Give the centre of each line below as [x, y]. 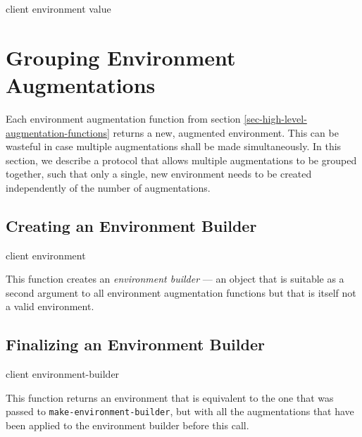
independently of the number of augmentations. [108, 187]
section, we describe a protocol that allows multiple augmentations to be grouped [181, 160]
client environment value [58, 8]
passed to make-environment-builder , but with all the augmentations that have [180, 411]
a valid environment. [50, 306]
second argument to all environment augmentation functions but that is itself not [181, 292]
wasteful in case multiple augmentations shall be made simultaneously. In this [174, 146]
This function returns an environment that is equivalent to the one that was [170, 397]
